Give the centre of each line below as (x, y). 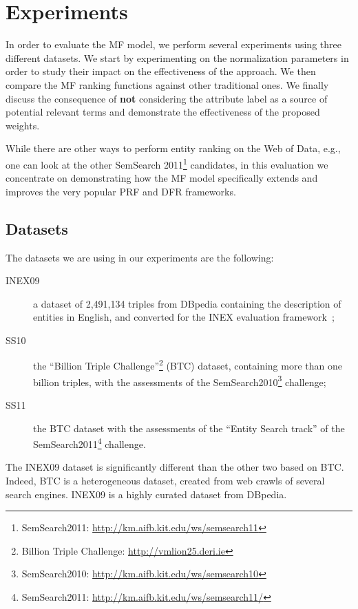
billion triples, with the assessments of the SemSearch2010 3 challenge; (180, 381)
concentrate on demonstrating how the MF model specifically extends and (162, 178)
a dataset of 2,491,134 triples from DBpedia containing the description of (187, 303)
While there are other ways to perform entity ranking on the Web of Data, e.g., (173, 148)
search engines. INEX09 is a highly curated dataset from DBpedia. (146, 494)
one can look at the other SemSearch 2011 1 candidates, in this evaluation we (167, 163)
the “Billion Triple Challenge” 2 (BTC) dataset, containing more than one (188, 365)
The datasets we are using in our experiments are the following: (140, 257)
